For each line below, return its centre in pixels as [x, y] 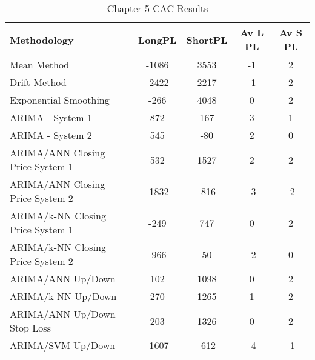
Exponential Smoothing [60, 100]
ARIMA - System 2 [51, 135]
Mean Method [40, 65]
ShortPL [207, 39]
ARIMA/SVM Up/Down [63, 345]
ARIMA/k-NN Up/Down [63, 296]
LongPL [157, 39]
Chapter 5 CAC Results [157, 8]
